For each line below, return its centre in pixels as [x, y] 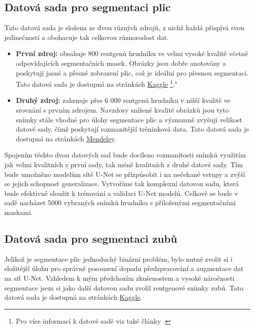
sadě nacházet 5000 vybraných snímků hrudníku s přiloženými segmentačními [120, 203]
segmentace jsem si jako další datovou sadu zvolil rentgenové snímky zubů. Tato [124, 287]
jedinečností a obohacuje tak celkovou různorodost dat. [87, 37]
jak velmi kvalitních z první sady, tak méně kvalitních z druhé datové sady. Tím [124, 164]
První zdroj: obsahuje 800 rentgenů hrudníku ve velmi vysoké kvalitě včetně [132, 53]
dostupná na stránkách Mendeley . [66, 138]
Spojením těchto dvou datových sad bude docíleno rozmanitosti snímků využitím [125, 155]
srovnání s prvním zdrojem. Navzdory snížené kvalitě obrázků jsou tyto [122, 110]
